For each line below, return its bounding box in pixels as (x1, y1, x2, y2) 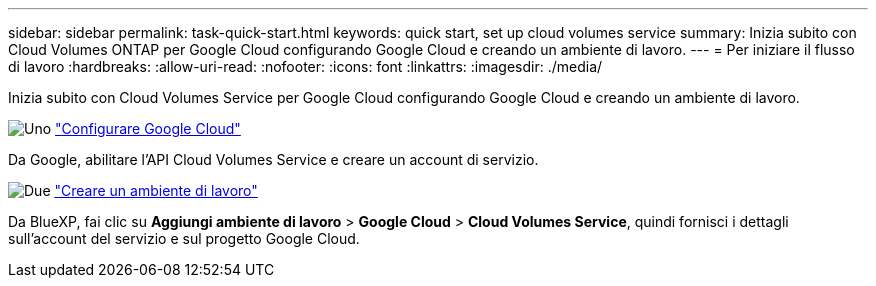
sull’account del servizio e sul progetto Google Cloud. (8, 230, 360, 247)
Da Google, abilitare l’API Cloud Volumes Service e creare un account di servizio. (8, 151, 539, 168)
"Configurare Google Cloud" (55, 120, 241, 137)
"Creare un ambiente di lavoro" (54, 182, 258, 199)
